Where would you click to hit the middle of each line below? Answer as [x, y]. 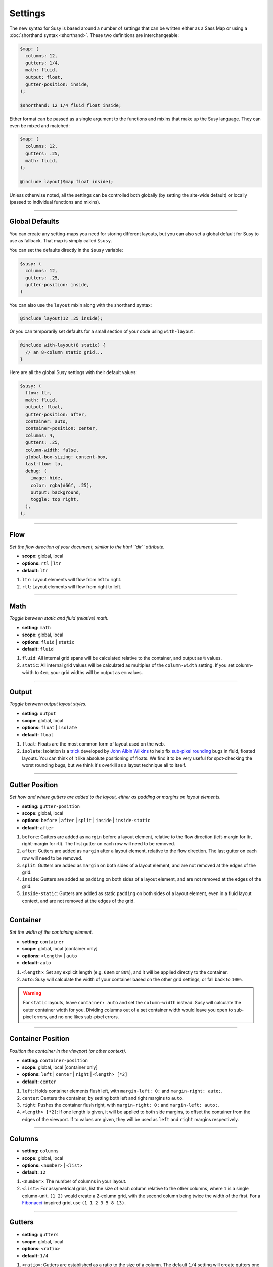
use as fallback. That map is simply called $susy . [61, 241]
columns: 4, [40, 435]
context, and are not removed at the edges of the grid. [78, 901]
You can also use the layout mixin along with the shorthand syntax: [81, 305]
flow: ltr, [39, 393]
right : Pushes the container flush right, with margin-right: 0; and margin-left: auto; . [121, 1105]
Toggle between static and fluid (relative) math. [59, 618]
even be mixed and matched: [40, 126]
